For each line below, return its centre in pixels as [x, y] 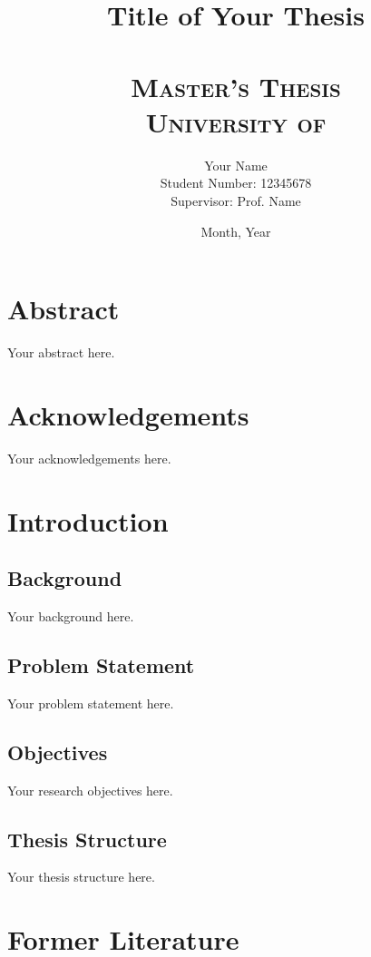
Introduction [88, 520]
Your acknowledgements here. [89, 458]
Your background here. [71, 616]
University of [236, 121]
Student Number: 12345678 [236, 183]
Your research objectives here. [90, 790]
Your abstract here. [61, 352]
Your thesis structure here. [81, 877]
